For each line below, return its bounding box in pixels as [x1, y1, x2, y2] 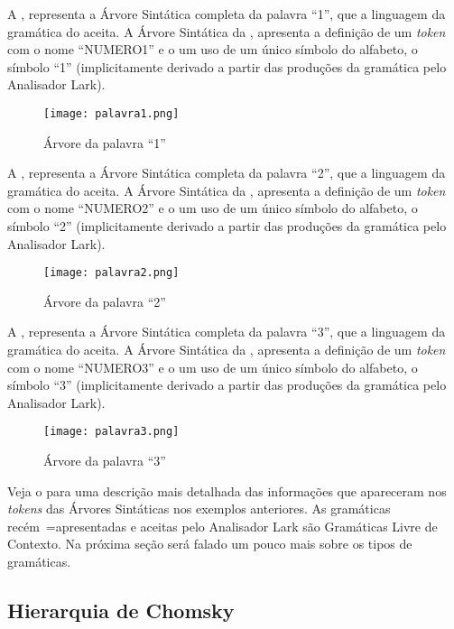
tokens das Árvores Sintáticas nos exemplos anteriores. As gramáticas [7, 499, 391, 518]
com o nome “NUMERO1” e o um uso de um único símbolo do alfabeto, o [7, 40, 418, 59]
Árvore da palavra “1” [43, 133, 166, 152]
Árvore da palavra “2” [43, 291, 166, 310]
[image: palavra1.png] [43, 106, 180, 120]
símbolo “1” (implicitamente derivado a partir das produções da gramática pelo [7, 57, 447, 76]
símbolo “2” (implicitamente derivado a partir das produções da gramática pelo [7, 217, 447, 235]
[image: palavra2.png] [43, 266, 180, 280]
